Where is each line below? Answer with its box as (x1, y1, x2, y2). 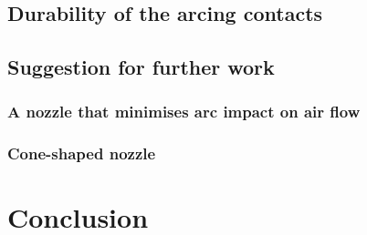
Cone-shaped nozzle (7, 142, 156, 165)
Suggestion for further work (7, 53, 275, 81)
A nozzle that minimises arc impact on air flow (7, 100, 361, 123)
